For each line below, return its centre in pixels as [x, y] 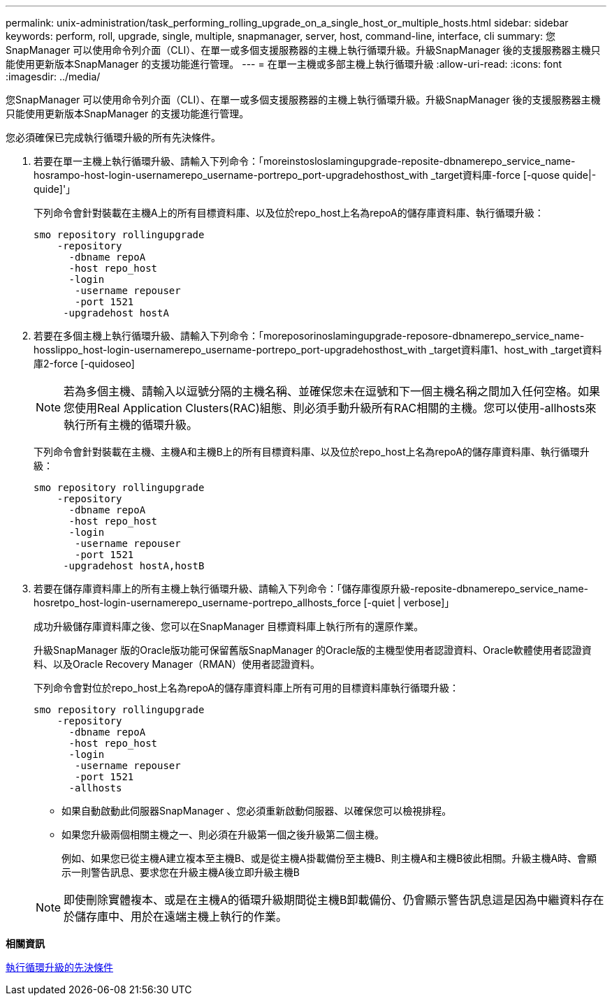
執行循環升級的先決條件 [59, 967]
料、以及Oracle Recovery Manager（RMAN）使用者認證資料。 [177, 664]
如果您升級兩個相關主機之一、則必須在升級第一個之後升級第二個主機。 [223, 834]
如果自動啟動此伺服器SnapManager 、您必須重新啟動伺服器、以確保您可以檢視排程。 [257, 811]
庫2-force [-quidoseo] [84, 364]
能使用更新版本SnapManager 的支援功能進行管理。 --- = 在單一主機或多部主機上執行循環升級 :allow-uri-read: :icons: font [284, 64]
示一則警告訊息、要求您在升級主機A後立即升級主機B [181, 872]
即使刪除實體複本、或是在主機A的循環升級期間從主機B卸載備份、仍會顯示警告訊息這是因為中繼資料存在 [334, 900]
